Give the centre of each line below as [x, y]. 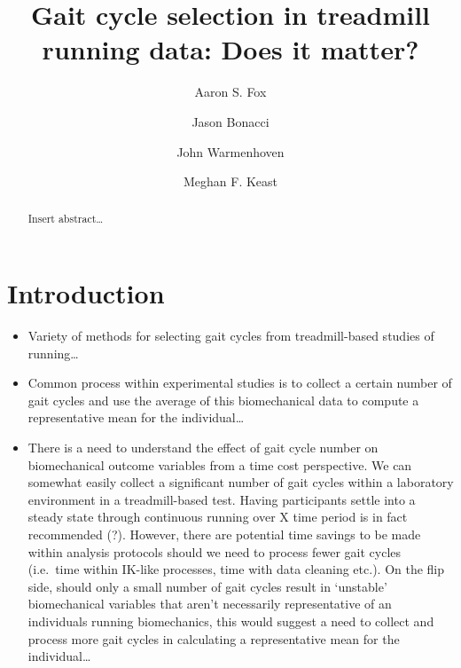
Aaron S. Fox [230, 92]
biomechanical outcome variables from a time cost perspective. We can [220, 464]
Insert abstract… [66, 219]
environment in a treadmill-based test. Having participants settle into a [222, 499]
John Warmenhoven [230, 151]
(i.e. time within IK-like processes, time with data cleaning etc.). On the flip [236, 569]
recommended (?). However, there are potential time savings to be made [224, 534]
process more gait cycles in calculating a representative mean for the [214, 638]
